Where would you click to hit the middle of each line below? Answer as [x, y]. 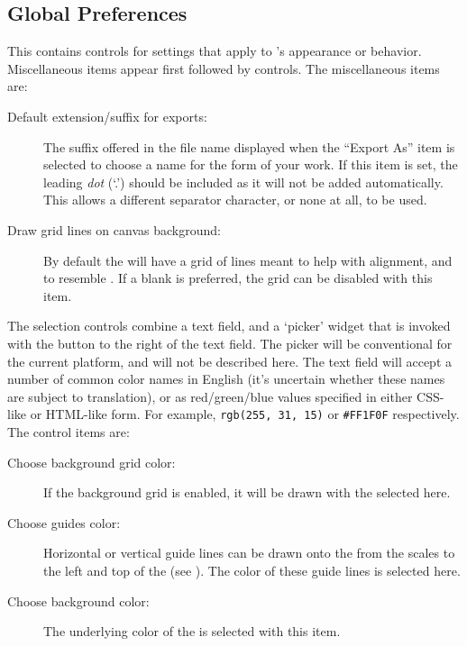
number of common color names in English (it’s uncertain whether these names [226, 379]
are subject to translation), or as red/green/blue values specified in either [210, 396]
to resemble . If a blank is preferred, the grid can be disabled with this [238, 278]
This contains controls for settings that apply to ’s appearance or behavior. [215, 51]
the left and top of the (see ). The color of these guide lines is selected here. [252, 570]
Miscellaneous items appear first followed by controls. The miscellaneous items [224, 68]
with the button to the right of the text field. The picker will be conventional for [230, 343]
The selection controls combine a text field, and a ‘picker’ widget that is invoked [229, 326]
